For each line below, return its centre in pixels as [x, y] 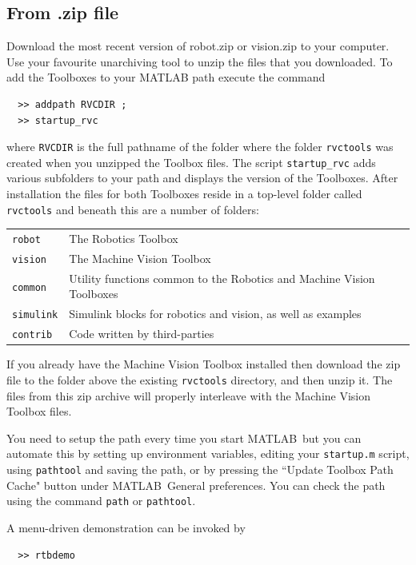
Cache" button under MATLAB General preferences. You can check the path [196, 485]
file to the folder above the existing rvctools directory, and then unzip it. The [200, 379]
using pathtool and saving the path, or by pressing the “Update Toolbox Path [200, 470]
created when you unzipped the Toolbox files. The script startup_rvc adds [191, 162]
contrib [32, 335]
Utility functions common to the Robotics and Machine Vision [222, 278]
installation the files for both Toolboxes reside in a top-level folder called [184, 194]
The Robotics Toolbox [124, 239]
